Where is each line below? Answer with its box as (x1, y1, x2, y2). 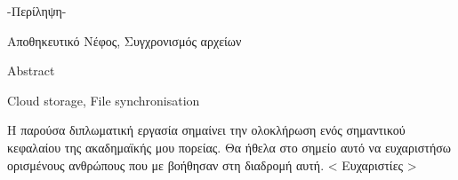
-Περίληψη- (7, 2, 67, 20)
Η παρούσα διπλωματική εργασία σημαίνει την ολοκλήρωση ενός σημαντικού (7, 121, 406, 139)
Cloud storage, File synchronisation (7, 90, 200, 109)
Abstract (7, 61, 55, 80)
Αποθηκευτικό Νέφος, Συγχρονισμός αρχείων (7, 31, 242, 50)
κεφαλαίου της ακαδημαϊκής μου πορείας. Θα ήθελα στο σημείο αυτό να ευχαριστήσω (7, 137, 451, 156)
